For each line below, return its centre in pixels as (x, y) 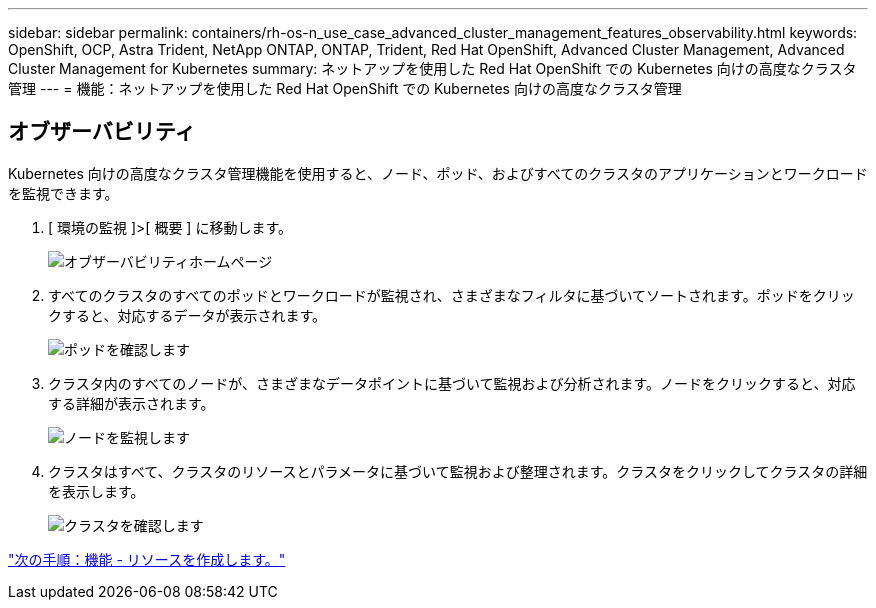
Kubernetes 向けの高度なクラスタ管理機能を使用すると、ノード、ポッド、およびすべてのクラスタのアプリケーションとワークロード (438, 173)
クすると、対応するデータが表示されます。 (187, 315)
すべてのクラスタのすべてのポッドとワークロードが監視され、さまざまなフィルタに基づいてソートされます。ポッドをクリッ (451, 295)
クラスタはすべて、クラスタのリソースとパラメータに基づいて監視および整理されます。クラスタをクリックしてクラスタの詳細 (458, 471)
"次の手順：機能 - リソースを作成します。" (147, 559)
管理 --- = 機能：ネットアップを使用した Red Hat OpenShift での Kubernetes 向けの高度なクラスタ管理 (345, 88)
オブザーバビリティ (102, 132)
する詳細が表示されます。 (131, 403)
